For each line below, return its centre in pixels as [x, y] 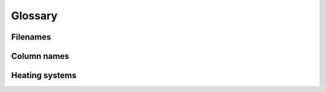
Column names [40, 56]
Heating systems [44, 75]
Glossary [34, 16]
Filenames [31, 37]
